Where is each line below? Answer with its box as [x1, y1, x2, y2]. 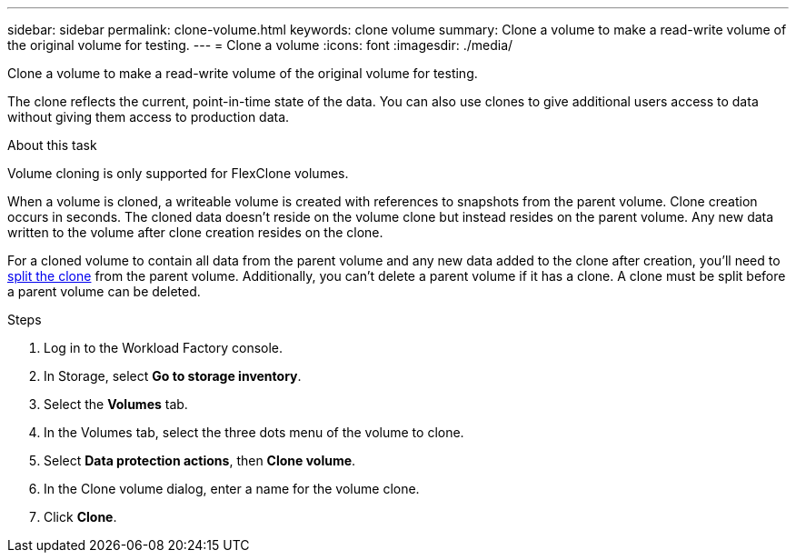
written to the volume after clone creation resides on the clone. [7, 225, 383, 240]
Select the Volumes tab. [44, 396, 188, 412]
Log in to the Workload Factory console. [44, 340, 284, 355]
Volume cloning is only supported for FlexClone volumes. [7, 165, 349, 181]
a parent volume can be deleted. [7, 284, 201, 299]
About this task [7, 137, 97, 153]
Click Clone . [44, 509, 117, 525]
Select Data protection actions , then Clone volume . [44, 453, 356, 468]
